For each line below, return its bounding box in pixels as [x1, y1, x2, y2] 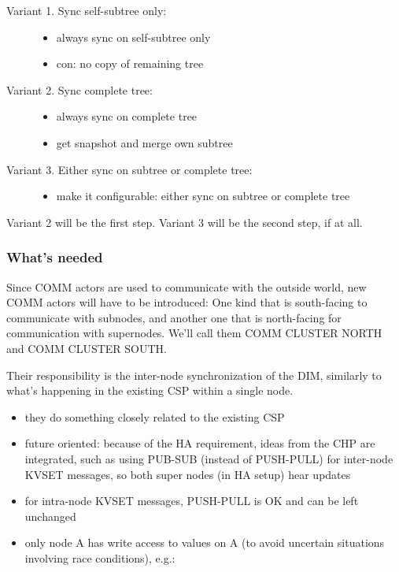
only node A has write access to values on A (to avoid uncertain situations [24, 534, 385, 551]
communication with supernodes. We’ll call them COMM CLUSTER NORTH [6, 325, 382, 341]
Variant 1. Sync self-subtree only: [6, 2, 167, 18]
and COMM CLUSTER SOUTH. [6, 340, 167, 356]
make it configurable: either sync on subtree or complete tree [56, 188, 350, 204]
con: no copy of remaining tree [56, 55, 204, 72]
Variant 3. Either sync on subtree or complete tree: [6, 161, 253, 177]
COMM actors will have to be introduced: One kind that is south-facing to [6, 294, 368, 310]
